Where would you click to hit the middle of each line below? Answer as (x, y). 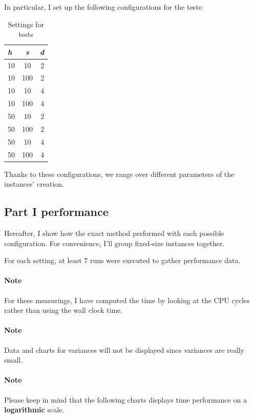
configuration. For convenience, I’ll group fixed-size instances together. (114, 243)
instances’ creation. (34, 184)
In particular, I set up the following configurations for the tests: (104, 7)
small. (13, 360)
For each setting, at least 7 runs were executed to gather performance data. (122, 260)
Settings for (26, 24)
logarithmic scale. (34, 410)
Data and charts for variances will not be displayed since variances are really (124, 350)
